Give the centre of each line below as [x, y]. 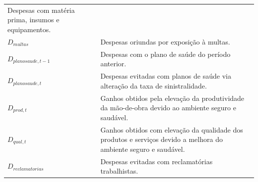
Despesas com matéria [41, 10]
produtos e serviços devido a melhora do [161, 139]
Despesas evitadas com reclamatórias [157, 161]
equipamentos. [29, 29]
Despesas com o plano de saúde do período [165, 54]
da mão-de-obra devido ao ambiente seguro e [168, 108]
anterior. [113, 64]
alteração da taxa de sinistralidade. [154, 85]
